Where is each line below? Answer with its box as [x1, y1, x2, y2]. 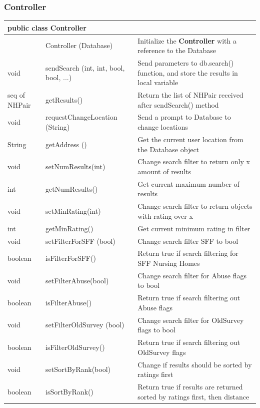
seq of [7, 90, 25, 100]
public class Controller [7, 22, 86, 33]
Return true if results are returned [137, 381, 243, 391]
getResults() [45, 94, 83, 105]
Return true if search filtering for [137, 248, 238, 258]
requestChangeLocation [45, 112, 117, 122]
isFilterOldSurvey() [45, 341, 105, 352]
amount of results [137, 166, 191, 176]
